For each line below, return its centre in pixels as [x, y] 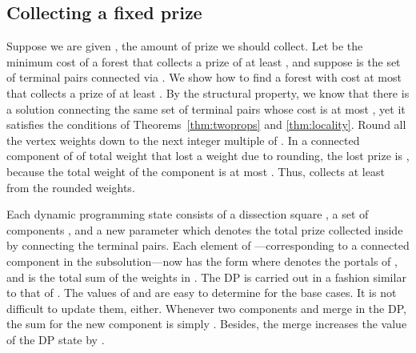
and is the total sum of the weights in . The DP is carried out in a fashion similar [206, 277]
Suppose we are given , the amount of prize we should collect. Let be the [185, 46]
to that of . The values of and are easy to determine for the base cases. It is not [202, 293]
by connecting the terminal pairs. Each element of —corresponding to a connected [208, 245]
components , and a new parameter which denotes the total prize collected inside [205, 229]
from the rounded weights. [71, 187]
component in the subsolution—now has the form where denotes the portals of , [202, 261]
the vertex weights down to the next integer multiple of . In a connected [183, 140]
